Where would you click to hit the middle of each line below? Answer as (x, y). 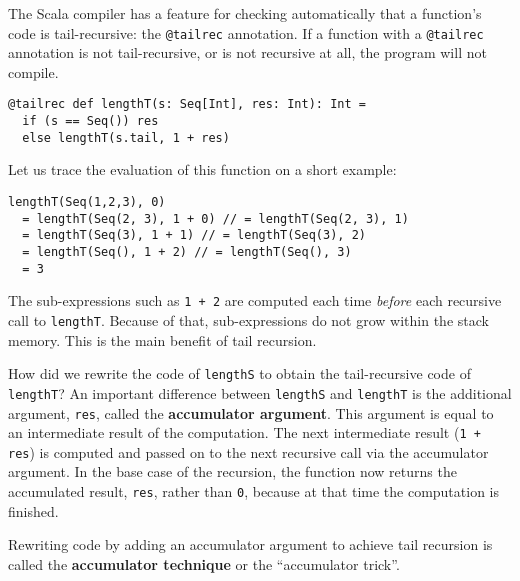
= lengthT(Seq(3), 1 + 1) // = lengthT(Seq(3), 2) (194, 235)
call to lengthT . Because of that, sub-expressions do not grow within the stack (248, 319)
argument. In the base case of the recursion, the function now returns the (232, 471)
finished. (33, 510)
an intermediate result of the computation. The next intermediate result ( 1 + (244, 432)
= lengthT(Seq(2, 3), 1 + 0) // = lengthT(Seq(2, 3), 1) (215, 218)
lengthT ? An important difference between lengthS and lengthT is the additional (260, 392)
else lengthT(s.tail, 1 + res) (126, 137)
